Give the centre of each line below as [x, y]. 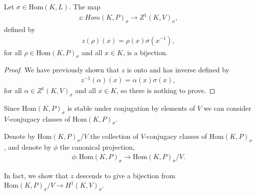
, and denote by [28, 147]
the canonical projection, [97, 147]
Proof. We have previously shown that [62, 70]
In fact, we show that [36, 175]
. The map [85, 6]
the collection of [114, 136]
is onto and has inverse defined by [178, 70]
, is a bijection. [145, 52]
